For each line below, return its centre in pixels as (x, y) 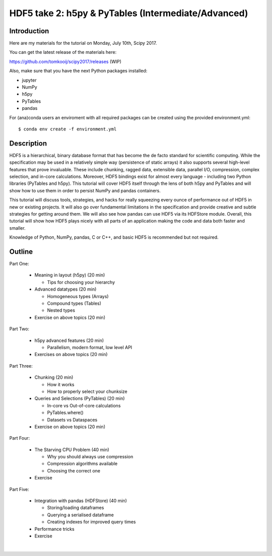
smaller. (17, 228)
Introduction (29, 31)
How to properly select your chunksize (87, 391)
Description (28, 143)
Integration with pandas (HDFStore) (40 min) (81, 501)
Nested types (61, 310)
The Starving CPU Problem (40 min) (72, 449)
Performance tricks (55, 529)
